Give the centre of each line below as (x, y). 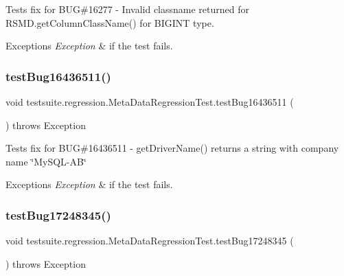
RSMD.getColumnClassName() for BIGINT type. (110, 22)
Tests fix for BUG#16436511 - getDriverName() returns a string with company (172, 148)
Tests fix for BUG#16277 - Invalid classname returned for (128, 9)
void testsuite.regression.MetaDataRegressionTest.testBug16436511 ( (150, 102)
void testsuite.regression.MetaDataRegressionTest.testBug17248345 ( (150, 241)
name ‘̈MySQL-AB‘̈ (46, 161)
